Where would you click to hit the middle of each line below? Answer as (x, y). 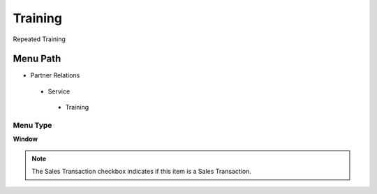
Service (59, 91)
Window (25, 139)
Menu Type (32, 125)
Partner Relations (55, 75)
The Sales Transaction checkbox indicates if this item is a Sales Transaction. (141, 172)
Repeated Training (39, 39)
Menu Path (37, 59)
